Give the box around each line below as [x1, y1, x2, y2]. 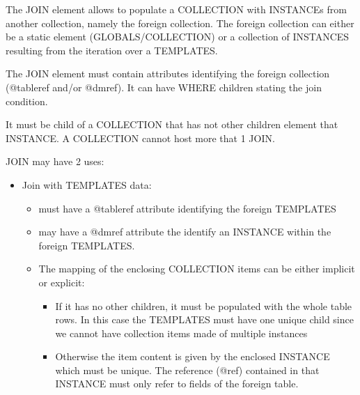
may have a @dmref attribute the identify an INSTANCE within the [38, 224, 331, 239]
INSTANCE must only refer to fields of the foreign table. [55, 376, 299, 391]
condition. [6, 93, 48, 108]
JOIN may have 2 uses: [6, 154, 104, 169]
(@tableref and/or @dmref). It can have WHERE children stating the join [6, 79, 322, 94]
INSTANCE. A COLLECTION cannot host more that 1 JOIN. [6, 130, 275, 145]
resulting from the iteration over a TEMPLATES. [6, 42, 218, 57]
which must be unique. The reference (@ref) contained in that [55, 362, 320, 377]
